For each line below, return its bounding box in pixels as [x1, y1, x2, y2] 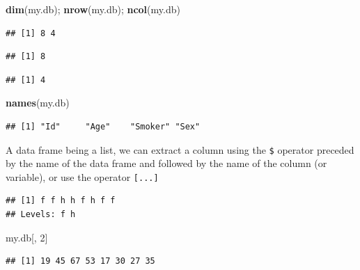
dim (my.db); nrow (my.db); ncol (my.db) [6, 2, 180, 16]
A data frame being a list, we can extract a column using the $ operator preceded [6, 142, 354, 157]
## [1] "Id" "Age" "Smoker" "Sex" [6, 121, 201, 132]
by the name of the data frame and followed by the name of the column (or [6, 156, 327, 170]
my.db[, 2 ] [6, 230, 48, 244]
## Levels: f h [6, 209, 76, 220]
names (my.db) [6, 95, 70, 110]
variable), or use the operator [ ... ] [6, 169, 159, 184]
